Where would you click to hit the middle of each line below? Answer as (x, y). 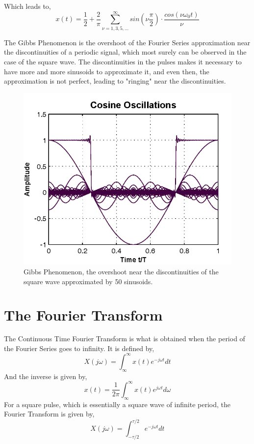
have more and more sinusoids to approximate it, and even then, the (107, 71)
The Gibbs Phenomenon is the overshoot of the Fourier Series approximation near (127, 42)
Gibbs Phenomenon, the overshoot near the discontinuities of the (121, 271)
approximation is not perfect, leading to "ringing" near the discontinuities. (115, 81)
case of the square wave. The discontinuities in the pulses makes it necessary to (123, 61)
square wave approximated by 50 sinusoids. (88, 281)
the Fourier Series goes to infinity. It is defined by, (79, 348)
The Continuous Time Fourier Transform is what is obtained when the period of (125, 339)
